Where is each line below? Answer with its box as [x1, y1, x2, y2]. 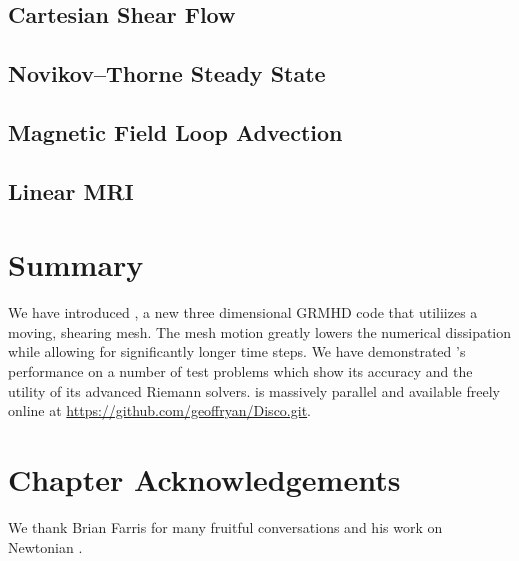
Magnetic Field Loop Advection [8, 116, 343, 147]
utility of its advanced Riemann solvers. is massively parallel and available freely [8, 380, 500, 401]
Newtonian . [8, 536, 83, 557]
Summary [8, 244, 144, 285]
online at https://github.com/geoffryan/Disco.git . [8, 400, 311, 421]
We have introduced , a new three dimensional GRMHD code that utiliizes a [8, 302, 478, 323]
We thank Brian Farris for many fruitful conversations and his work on [8, 516, 443, 537]
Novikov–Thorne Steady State [8, 58, 326, 89]
